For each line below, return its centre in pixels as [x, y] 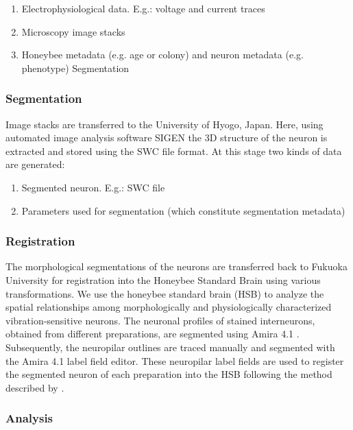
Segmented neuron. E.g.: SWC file [93, 187]
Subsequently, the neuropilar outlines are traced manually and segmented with [170, 347]
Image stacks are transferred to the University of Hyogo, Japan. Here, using [165, 124]
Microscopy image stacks [73, 31]
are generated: [35, 164]
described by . [35, 387]
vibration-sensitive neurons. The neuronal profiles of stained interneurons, [160, 320]
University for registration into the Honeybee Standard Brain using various [163, 279]
